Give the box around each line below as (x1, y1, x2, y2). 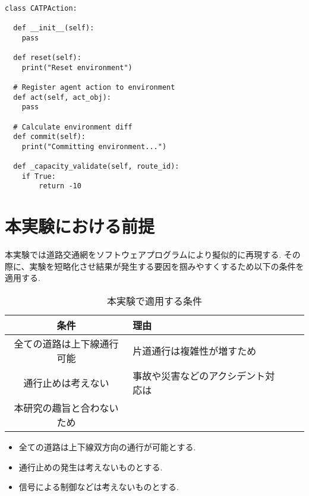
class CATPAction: (5, 4, 77, 12)
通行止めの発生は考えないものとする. (18, 460, 163, 473)
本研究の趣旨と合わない (14, 401, 119, 415)
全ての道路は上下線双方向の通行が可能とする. (18, 441, 196, 453)
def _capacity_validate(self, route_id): (13, 162, 179, 171)
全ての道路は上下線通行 (14, 337, 119, 351)
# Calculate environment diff (13, 122, 133, 131)
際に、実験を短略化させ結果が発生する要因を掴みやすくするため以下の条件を (5, 260, 304, 272)
